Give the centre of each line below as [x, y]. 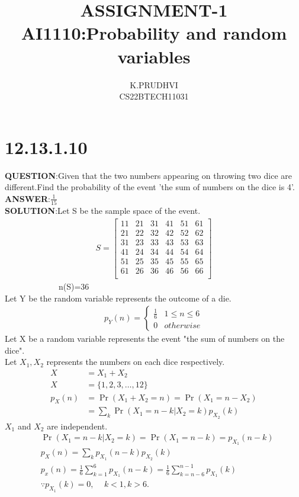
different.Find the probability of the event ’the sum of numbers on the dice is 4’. [150, 187]
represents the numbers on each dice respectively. [136, 362]
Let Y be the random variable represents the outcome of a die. [118, 298]
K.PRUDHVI [154, 84]
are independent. [77, 426]
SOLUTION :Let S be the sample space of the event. [103, 211]
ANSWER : [28, 198]
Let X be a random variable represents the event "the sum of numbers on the [145, 339]
